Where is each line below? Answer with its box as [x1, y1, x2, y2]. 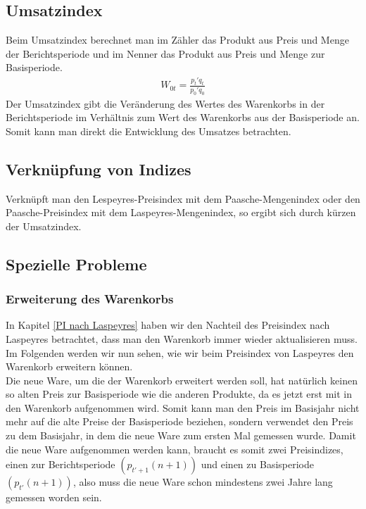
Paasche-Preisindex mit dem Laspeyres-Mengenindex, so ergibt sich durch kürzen [6, 205, 356, 220]
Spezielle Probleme [6, 253, 147, 275]
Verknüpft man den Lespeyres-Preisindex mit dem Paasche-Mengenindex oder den [6, 191, 360, 206]
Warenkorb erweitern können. [6, 359, 133, 374]
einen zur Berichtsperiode [6, 457, 115, 472]
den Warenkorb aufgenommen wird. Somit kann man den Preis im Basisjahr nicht [6, 400, 360, 415]
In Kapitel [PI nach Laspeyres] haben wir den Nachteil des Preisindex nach [6, 318, 330, 332]
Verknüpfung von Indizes [6, 158, 191, 180]
